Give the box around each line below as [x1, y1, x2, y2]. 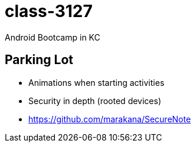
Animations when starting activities [28, 77, 165, 88]
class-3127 [5, 1, 93, 21]
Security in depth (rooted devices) [28, 95, 162, 106]
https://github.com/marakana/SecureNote [28, 113, 191, 124]
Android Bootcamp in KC [5, 32, 100, 42]
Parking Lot [5, 52, 74, 68]
